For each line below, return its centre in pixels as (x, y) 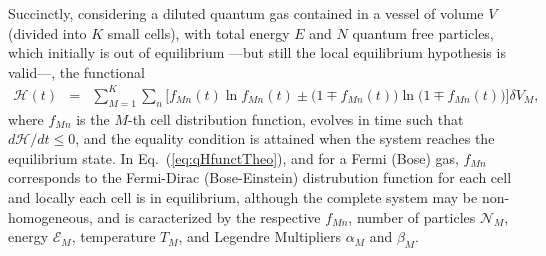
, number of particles (412, 216)
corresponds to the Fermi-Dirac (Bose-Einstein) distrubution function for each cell (260, 177)
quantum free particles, (423, 32)
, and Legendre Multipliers (260, 236)
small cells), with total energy (198, 32)
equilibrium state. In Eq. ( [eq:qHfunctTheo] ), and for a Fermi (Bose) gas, (233, 157)
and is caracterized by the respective (209, 216)
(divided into (47, 32)
